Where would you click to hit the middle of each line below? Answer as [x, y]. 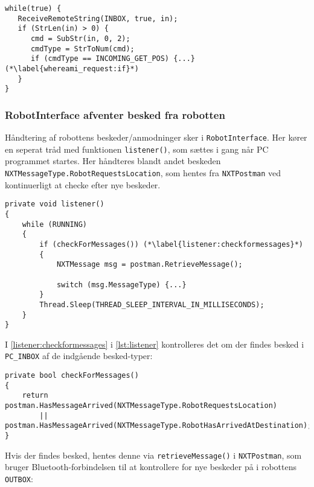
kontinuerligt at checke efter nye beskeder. [83, 184]
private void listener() [55, 204]
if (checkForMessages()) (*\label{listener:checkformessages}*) [171, 244]
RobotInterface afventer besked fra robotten [115, 114]
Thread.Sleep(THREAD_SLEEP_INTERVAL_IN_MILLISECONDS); [152, 304]
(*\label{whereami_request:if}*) [72, 68]
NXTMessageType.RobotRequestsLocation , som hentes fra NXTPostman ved [143, 173]
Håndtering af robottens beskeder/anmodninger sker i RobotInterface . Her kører [156, 137]
